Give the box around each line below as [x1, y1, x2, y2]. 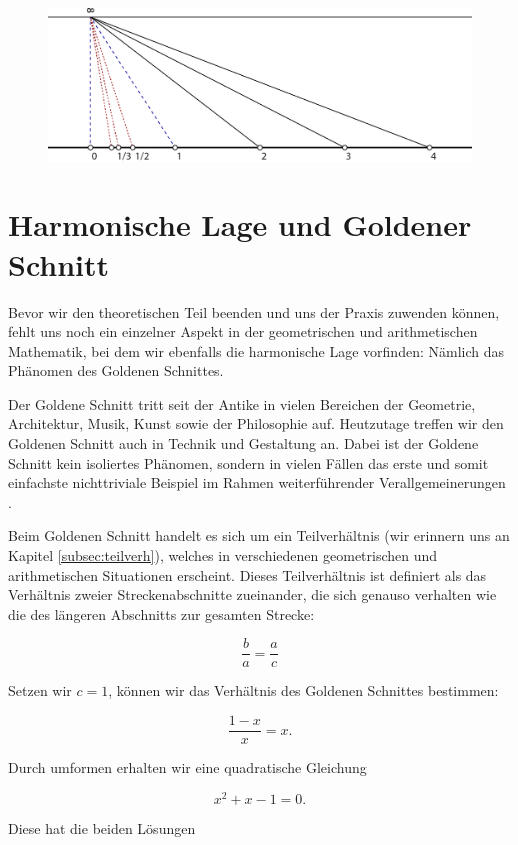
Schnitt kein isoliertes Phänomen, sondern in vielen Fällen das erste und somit [8, 452, 489, 473]
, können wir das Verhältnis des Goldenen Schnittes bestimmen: [108, 680, 499, 701]
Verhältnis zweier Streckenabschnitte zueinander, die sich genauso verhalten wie [8, 584, 497, 605]
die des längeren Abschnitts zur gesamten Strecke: [8, 603, 315, 624]
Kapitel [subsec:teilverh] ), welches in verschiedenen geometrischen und [8, 545, 438, 566]
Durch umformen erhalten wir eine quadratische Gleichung [8, 757, 367, 778]
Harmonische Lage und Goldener [8, 204, 472, 245]
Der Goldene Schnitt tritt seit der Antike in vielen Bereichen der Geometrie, [8, 393, 476, 414]
